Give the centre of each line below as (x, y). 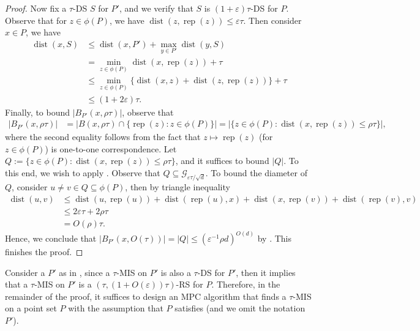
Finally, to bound (38, 112)
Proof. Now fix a (36, 8)
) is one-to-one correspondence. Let (111, 148)
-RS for (189, 284)
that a (17, 284)
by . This (275, 238)
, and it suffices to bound (222, 161)
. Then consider (272, 20)
